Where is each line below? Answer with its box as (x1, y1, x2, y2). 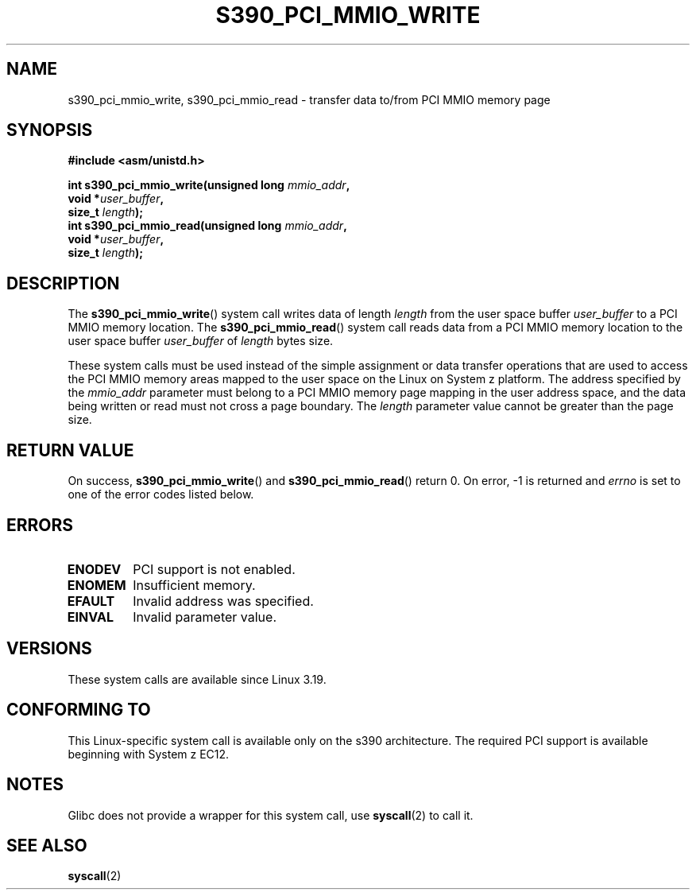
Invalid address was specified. (133, 592, 314, 609)
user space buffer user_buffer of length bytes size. (68, 334, 334, 348)
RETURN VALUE (6, 440, 134, 460)
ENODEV (67, 560, 122, 577)
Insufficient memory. (133, 576, 256, 593)
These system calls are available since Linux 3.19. (68, 672, 327, 686)
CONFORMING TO (6, 700, 151, 720)
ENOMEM (67, 576, 126, 593)
